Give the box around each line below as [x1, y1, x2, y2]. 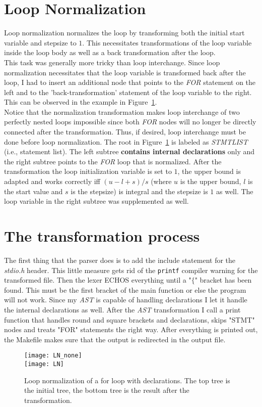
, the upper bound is [177, 166, 241, 176]
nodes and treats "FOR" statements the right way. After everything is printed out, [4, 324, 258, 335]
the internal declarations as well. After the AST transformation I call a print [4, 304, 241, 314]
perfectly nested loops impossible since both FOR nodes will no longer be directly [4, 116, 256, 127]
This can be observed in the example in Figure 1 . [4, 97, 157, 107]
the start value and [4, 186, 63, 196]
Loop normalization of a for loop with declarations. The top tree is [24, 375, 230, 385]
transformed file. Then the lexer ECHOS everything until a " [4, 275, 191, 285]
